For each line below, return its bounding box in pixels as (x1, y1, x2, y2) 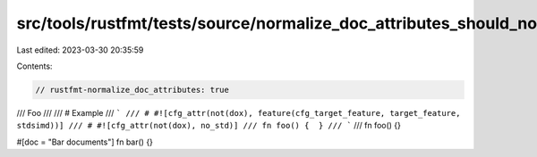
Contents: (16, 61, 53, 71)
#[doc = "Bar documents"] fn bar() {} (16, 136, 154, 147)
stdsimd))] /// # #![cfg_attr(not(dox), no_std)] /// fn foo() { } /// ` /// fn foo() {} (16, 120, 402, 131)
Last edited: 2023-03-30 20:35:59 (16, 45, 144, 55)
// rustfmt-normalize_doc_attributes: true (35, 85, 230, 95)
